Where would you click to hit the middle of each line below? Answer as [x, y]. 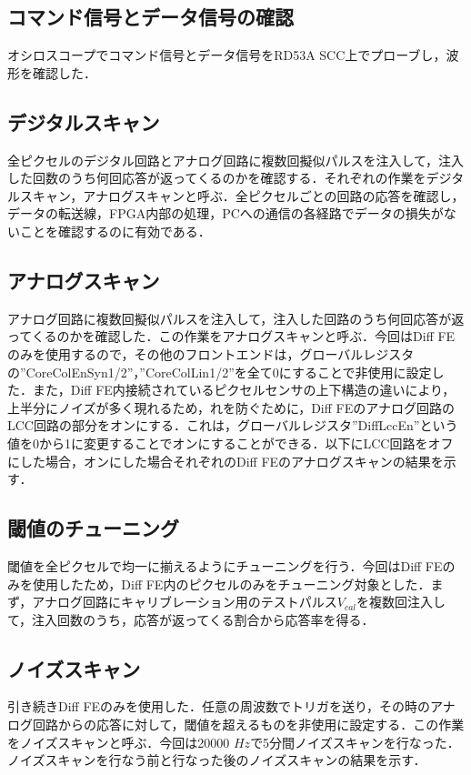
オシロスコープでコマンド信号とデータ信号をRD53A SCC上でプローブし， [227, 55]
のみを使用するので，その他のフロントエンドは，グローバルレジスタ [211, 353]
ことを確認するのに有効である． [115, 231]
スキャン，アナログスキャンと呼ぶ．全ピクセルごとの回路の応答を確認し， [242, 195]
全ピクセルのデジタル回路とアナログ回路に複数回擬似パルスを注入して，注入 [236, 160]
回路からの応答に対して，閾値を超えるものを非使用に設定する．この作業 [248, 725]
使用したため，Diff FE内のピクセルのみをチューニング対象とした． [231, 584]
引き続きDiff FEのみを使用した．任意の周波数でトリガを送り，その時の [219, 706]
